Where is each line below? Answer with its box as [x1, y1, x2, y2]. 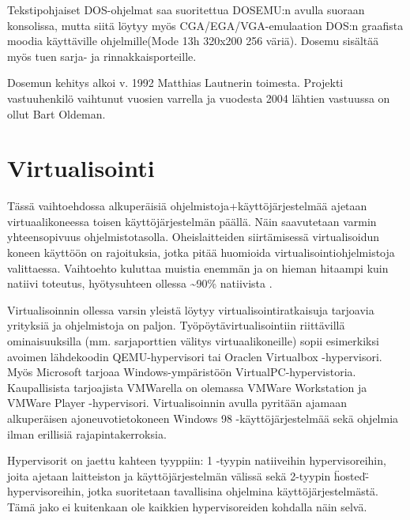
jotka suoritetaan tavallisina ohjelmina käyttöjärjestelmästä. [88, 483, 378, 499]
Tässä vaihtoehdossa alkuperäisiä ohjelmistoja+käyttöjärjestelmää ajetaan [7, 198, 367, 214]
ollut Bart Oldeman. [7, 105, 106, 122]
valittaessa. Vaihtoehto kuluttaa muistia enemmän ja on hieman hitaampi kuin [7, 259, 389, 276]
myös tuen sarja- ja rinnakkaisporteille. [7, 47, 197, 64]
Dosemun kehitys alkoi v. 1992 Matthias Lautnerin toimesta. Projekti [7, 74, 344, 91]
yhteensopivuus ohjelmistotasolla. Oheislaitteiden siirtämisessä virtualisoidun [7, 228, 380, 245]
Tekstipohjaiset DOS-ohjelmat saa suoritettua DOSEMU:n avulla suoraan [7, 2, 365, 17]
